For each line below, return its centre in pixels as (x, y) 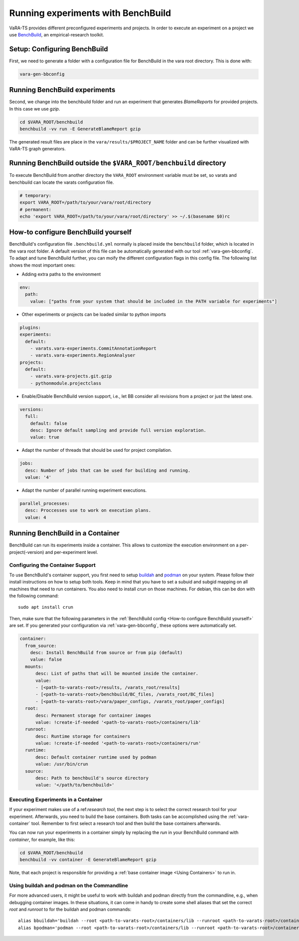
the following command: (34, 596)
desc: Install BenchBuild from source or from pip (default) (106, 653)
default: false (49, 423)
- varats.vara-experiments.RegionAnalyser (83, 355)
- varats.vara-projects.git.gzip (71, 376)
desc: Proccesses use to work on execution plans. (88, 510)
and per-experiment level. (72, 552)
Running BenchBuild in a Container (64, 533)
